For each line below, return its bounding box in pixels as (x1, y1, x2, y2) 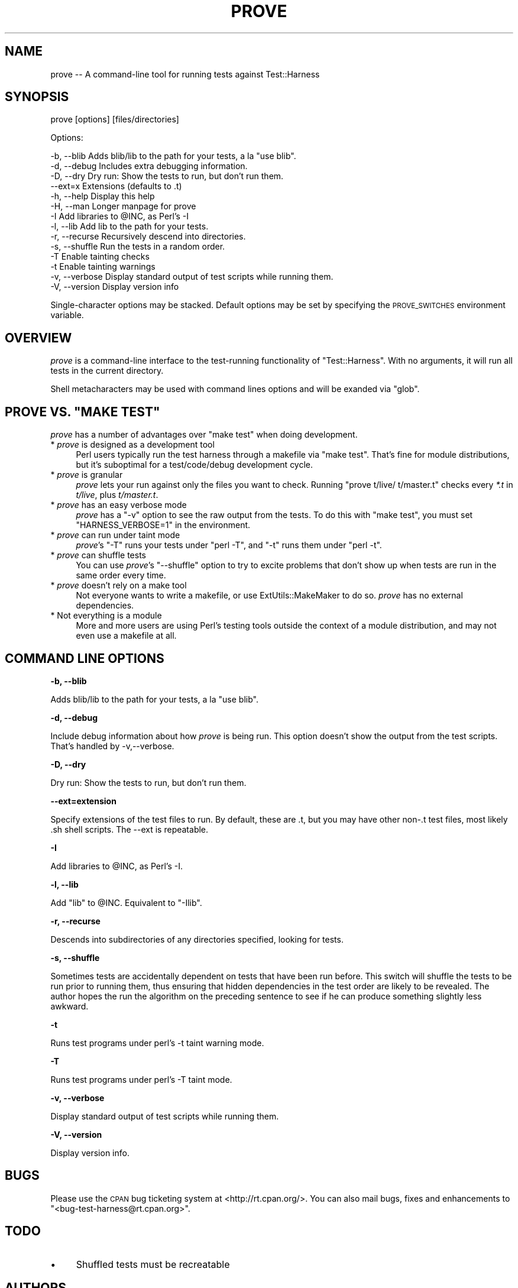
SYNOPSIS (5, 89, 69, 105)
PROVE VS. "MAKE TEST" (5, 404, 160, 419)
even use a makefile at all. (76, 630, 177, 641)
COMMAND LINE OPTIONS (5, 651, 164, 666)
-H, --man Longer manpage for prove (50, 201, 196, 212)
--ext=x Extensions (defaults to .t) (50, 181, 182, 192)
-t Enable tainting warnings (50, 261, 156, 272)
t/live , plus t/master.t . (76, 490, 158, 500)
